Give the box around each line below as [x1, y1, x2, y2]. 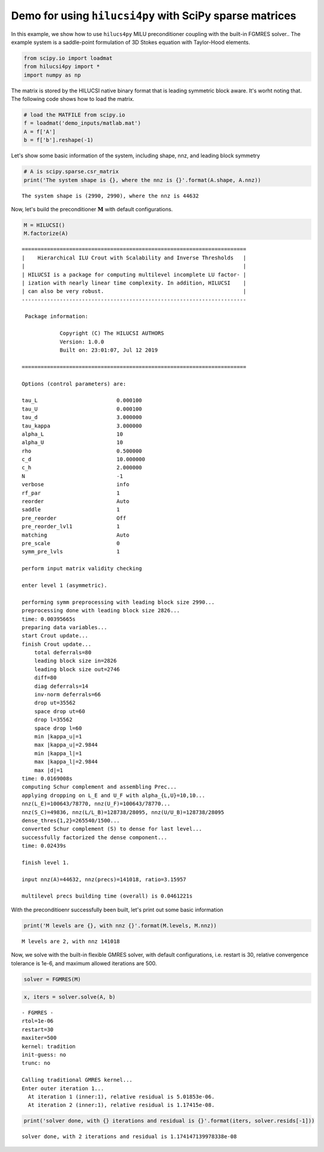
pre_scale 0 [22, 540, 120, 546]
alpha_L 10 [22, 430, 123, 438]
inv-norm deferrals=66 [34, 691, 101, 698]
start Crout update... [22, 632, 89, 639]
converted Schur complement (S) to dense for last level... [22, 825, 202, 833]
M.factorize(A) [23, 230, 68, 237]
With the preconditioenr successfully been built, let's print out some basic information [11, 906, 224, 913]
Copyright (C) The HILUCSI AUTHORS [59, 330, 164, 337]
